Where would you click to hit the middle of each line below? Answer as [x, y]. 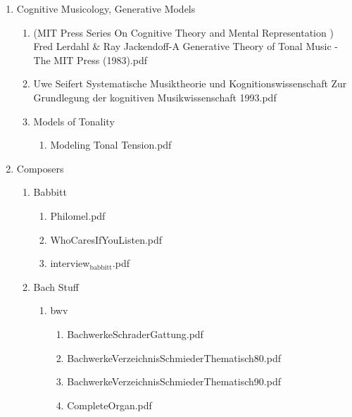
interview [70, 263]
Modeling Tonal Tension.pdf [111, 145]
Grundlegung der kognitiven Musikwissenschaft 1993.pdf [155, 97]
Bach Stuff [56, 286]
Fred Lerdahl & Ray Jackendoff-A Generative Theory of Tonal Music [182, 46]
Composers [40, 168]
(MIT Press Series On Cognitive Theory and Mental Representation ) [183, 32]
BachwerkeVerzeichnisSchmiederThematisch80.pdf [174, 357]
